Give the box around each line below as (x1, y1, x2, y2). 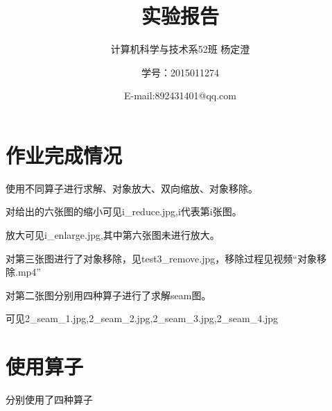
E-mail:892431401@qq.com (124, 88, 236, 103)
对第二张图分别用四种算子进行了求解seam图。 (6, 287, 211, 302)
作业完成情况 (6, 140, 123, 169)
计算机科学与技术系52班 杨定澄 (110, 42, 250, 56)
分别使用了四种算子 (6, 392, 93, 407)
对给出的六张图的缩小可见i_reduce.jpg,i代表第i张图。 (6, 204, 242, 219)
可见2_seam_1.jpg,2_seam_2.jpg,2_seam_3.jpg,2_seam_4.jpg (6, 311, 279, 326)
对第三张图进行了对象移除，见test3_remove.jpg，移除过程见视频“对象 (6, 251, 317, 265)
